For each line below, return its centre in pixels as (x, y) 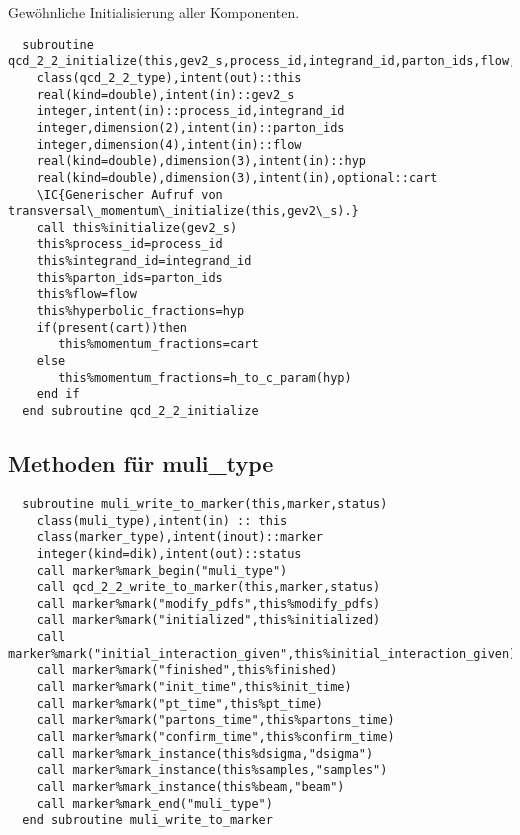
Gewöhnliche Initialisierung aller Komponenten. (154, 12)
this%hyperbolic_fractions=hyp (140, 311)
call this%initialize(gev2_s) (137, 227)
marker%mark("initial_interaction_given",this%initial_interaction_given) (262, 653)
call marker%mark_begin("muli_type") (162, 570)
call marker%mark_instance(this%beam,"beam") (190, 787)
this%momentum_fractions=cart (158, 344)
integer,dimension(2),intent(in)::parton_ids (190, 127)
